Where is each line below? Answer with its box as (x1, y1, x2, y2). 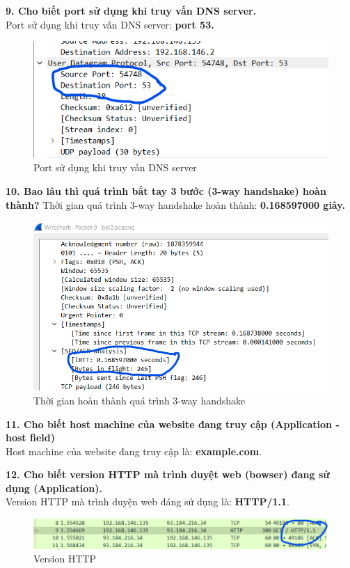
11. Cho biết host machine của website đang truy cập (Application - (6, 416, 340, 431)
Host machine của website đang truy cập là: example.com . (6, 443, 262, 458)
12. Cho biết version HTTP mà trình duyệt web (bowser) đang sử (6, 467, 330, 482)
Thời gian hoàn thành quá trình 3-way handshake (33, 393, 246, 407)
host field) (6, 430, 55, 445)
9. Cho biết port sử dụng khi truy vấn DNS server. (6, 3, 257, 17)
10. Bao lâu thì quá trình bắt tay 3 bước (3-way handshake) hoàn (6, 183, 326, 198)
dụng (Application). (6, 480, 102, 495)
